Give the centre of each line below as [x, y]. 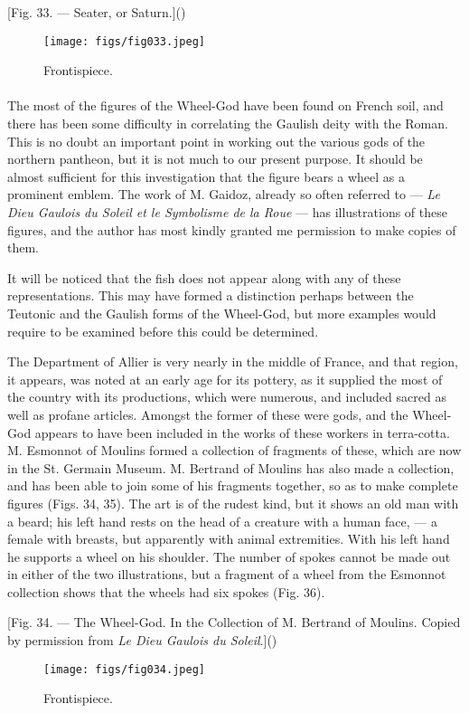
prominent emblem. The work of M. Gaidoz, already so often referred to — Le [224, 194]
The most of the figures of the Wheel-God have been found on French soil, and [225, 105]
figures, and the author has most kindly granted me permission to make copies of [232, 229]
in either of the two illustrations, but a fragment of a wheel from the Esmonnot [227, 574]
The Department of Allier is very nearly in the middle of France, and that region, [233, 361]
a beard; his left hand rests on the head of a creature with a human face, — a [222, 521]
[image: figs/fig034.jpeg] [124, 669]
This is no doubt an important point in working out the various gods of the [216, 141]
